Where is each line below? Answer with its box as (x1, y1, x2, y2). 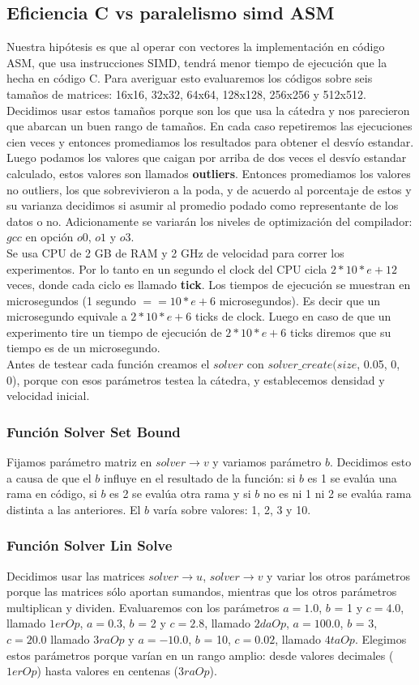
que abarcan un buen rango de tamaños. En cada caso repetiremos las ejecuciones (6, 117, 413, 134)
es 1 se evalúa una (307, 469, 397, 486)
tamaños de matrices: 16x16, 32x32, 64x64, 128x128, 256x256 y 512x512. (6, 85, 366, 102)
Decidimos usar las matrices (6, 567, 145, 584)
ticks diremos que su (289, 323, 391, 340)
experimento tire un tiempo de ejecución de (6, 323, 222, 340)
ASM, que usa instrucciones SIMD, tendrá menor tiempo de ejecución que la (6, 53, 387, 70)
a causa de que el (6, 469, 92, 486)
